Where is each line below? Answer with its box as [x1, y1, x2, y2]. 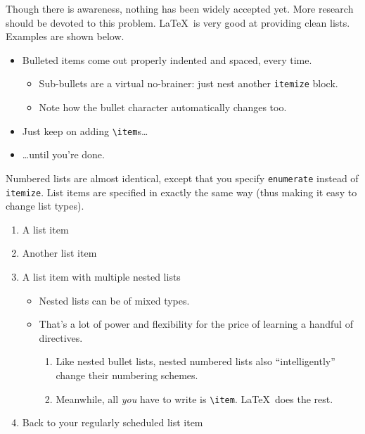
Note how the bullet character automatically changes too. [39, 100, 287, 115]
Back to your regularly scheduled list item [22, 415, 203, 430]
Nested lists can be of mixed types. [39, 293, 190, 307]
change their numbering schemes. [56, 367, 198, 382]
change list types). [6, 198, 84, 213]
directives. [39, 330, 83, 345]
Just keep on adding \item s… [22, 123, 148, 138]
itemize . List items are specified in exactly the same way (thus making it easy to [6, 184, 357, 199]
